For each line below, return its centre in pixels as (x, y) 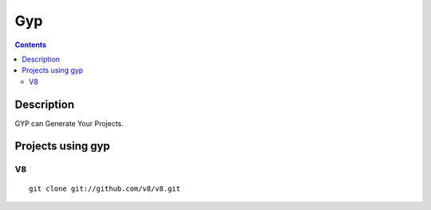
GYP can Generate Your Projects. (69, 123)
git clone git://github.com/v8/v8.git (105, 188)
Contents (31, 45)
